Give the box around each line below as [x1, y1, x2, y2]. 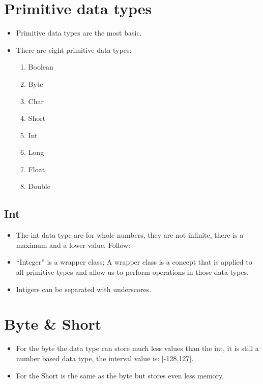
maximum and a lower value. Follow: [16, 239, 131, 250]
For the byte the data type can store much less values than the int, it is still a [16, 343, 259, 354]
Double [28, 181, 50, 191]
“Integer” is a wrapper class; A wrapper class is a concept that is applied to [16, 257, 252, 267]
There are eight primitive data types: [16, 44, 132, 55]
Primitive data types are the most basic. [16, 27, 142, 38]
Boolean [28, 61, 53, 72]
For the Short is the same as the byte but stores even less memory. [16, 370, 224, 380]
